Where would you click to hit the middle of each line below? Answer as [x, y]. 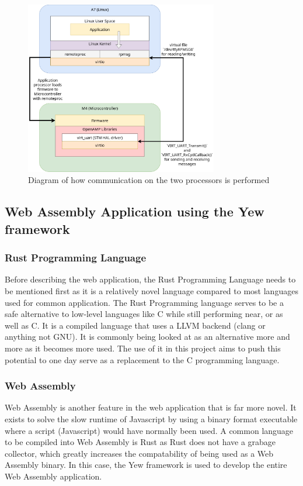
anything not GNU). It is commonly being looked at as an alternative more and [147, 337]
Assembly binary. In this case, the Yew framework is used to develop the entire [146, 465]
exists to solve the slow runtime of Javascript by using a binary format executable [151, 419]
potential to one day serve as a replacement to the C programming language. [142, 359]
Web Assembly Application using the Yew [135, 211]
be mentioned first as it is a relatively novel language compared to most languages [151, 291]
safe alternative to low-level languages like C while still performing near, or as [144, 314]
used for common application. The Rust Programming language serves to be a [144, 302]
